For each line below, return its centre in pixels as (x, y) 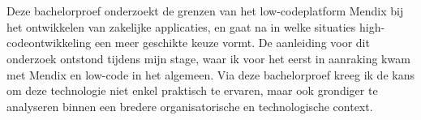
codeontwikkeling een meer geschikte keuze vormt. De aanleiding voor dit (188, 43)
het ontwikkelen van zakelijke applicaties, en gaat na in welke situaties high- (196, 26)
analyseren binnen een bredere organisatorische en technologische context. (190, 106)
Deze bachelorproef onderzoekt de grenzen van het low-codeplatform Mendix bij (205, 11)
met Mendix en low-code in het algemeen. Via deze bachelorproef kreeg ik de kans (210, 74)
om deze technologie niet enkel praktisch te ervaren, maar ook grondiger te (192, 90)
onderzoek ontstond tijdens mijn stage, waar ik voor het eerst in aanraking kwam (208, 58)
